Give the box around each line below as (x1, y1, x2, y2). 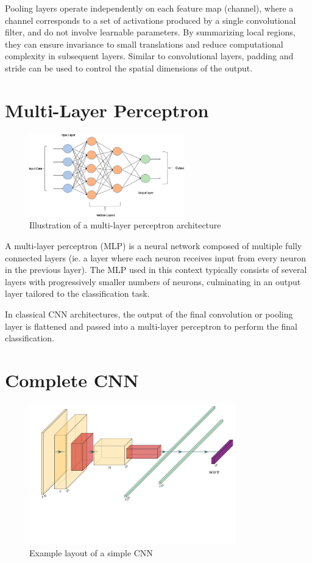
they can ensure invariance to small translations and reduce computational (5, 37, 283, 50)
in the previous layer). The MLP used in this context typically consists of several (5, 263, 307, 276)
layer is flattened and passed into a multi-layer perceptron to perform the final (5, 319, 297, 332)
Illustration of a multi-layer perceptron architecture (29, 219, 221, 231)
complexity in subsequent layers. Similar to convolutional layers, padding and (5, 49, 294, 62)
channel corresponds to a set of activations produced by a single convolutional (5, 13, 296, 26)
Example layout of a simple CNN (29, 547, 153, 559)
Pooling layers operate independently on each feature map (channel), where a (5, 2, 294, 14)
